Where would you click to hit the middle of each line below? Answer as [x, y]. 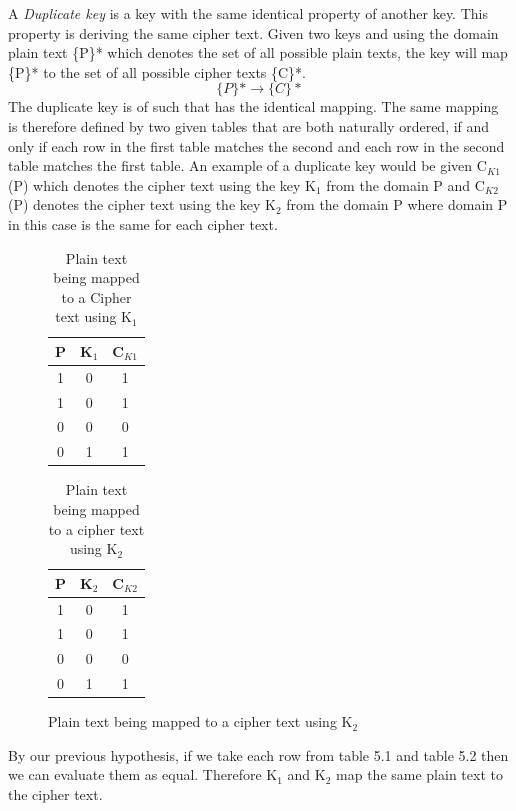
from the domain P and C [405, 184]
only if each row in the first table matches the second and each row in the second [256, 145]
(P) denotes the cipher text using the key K [142, 204]
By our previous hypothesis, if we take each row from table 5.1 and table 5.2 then [258, 754]
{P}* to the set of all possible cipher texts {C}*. [157, 71]
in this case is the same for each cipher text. [143, 223]
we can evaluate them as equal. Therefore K [143, 774]
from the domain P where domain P [397, 204]
